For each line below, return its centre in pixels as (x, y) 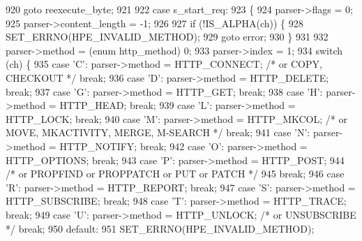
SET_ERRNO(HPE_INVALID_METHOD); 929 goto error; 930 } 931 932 (167, 37)
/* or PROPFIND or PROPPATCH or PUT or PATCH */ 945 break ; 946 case (175, 174)
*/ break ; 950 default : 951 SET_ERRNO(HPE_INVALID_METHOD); (160, 228)
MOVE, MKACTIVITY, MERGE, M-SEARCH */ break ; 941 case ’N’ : (158, 132)
